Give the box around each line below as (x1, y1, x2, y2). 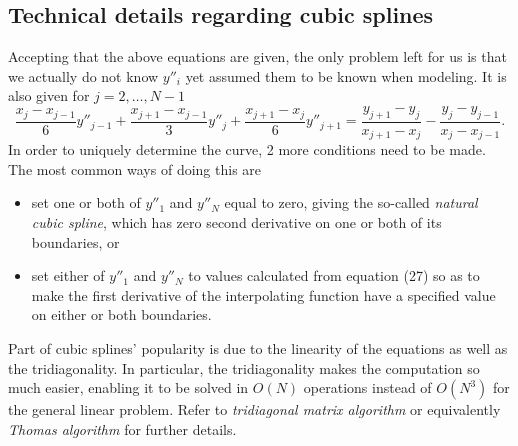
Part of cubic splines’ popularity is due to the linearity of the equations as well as (8, 338, 508, 359)
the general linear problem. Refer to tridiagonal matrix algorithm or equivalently (8, 399, 501, 420)
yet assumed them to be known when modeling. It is (185, 65, 507, 86)
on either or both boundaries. (31, 304, 212, 325)
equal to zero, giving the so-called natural (224, 192, 478, 213)
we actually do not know (8, 65, 159, 86)
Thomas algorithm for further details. (8, 418, 237, 439)
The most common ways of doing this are (8, 158, 262, 179)
